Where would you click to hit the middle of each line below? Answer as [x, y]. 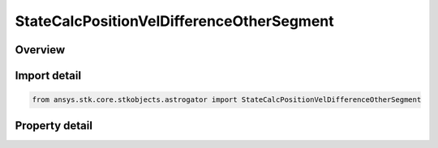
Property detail [54, 125]
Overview [40, 50]
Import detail [48, 76]
